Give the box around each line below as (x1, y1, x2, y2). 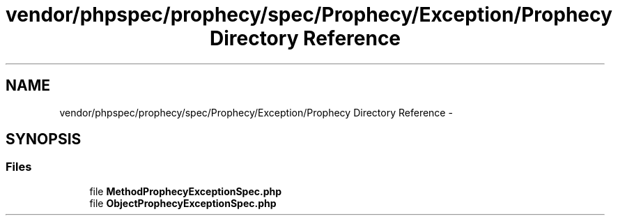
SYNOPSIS (6, 130, 82, 148)
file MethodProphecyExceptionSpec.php (89, 185, 282, 197)
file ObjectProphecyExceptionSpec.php (89, 197, 277, 209)
